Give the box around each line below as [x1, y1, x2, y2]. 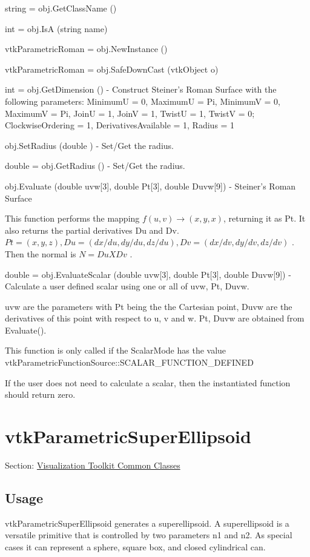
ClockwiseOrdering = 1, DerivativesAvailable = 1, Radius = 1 [5, 119, 235, 131]
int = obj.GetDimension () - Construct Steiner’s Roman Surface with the [5, 83, 277, 96]
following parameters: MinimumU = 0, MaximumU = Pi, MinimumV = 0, [5, 94, 280, 107]
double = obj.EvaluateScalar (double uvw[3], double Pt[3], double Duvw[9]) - [5, 268, 291, 280]
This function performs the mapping [5, 212, 140, 225]
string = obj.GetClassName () [5, 2, 117, 14]
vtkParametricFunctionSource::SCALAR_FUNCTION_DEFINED [5, 356, 254, 369]
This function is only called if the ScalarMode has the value [5, 344, 226, 357]
